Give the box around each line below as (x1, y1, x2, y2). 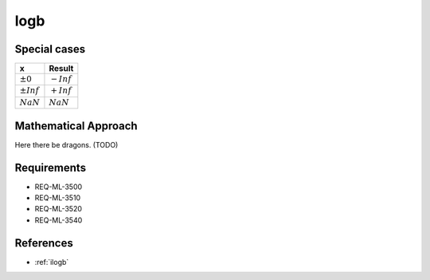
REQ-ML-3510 (34, 193, 81, 203)
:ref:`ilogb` (34, 257, 69, 266)
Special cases (14, 42, 86, 56)
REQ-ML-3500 (34, 182, 83, 191)
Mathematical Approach (14, 119, 139, 132)
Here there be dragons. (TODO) (14, 140, 119, 149)
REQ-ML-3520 (34, 204, 83, 214)
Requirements (14, 160, 87, 175)
